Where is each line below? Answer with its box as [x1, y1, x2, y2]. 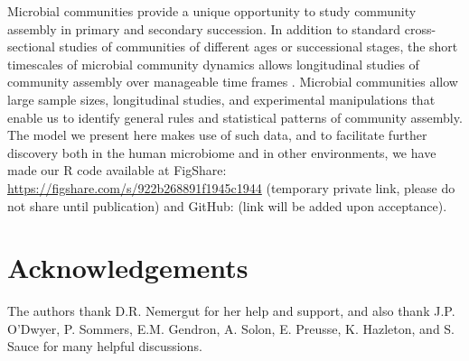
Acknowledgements [7, 249, 249, 286]
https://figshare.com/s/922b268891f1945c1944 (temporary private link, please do [7, 178, 455, 197]
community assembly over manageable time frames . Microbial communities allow [7, 72, 458, 91]
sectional [7, 37, 55, 56]
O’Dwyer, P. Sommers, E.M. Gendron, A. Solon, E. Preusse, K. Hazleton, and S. [7, 319, 455, 338]
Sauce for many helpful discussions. [7, 337, 202, 356]
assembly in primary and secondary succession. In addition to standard [7, 19, 401, 38]
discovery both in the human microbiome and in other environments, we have [7, 143, 436, 162]
